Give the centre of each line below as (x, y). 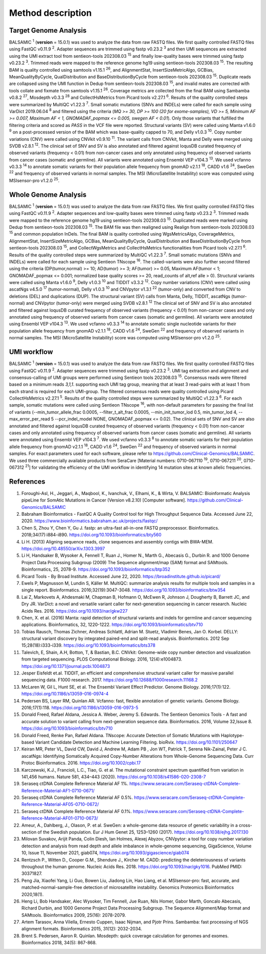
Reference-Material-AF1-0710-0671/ (58, 790)
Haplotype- (233, 735)
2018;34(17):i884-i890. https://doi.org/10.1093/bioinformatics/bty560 (92, 535)
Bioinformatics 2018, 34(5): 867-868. (59, 943)
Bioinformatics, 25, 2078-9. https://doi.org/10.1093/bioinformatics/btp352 (96, 569)
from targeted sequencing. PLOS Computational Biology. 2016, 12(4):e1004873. (102, 659)
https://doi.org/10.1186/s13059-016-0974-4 (65, 694)
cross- (246, 825)
